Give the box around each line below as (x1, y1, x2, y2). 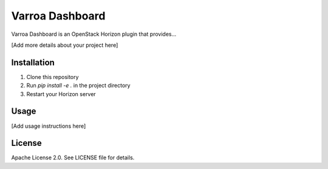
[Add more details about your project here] (11, 41, 118, 49)
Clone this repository (26, 73, 79, 80)
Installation (11, 57, 55, 67)
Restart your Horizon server (26, 90, 97, 97)
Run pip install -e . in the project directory (26, 82, 131, 89)
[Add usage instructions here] (11, 122, 86, 129)
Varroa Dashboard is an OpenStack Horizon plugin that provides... (11, 30, 177, 38)
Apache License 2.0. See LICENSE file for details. (11, 154, 135, 161)
